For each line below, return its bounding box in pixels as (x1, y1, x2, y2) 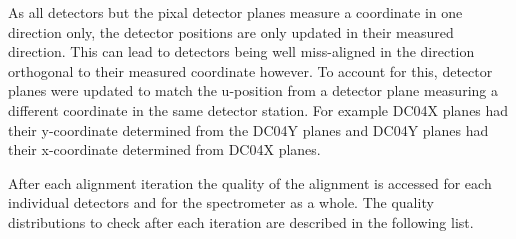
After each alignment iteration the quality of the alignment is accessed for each (8, 172, 492, 193)
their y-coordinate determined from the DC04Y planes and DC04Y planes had (8, 119, 489, 140)
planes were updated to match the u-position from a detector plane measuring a (8, 80, 498, 101)
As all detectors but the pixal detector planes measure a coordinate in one (8, 2, 463, 22)
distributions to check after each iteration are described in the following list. (8, 211, 474, 232)
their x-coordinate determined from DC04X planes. (8, 139, 321, 160)
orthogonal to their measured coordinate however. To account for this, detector (8, 60, 493, 81)
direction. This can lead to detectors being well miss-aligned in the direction (8, 41, 475, 62)
